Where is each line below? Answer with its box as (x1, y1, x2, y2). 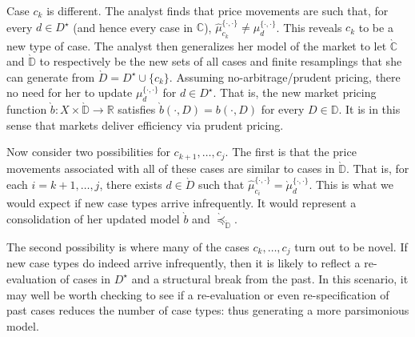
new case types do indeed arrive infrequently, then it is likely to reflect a (6, 255, 361, 271)
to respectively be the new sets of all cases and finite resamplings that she (39, 53, 402, 70)
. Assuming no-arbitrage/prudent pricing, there (169, 68, 401, 85)
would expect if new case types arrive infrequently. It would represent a (6, 195, 357, 211)
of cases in (60, 270, 111, 287)
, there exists (99, 176, 162, 193)
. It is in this (338, 101, 401, 118)
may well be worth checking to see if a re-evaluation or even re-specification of (6, 286, 389, 303)
